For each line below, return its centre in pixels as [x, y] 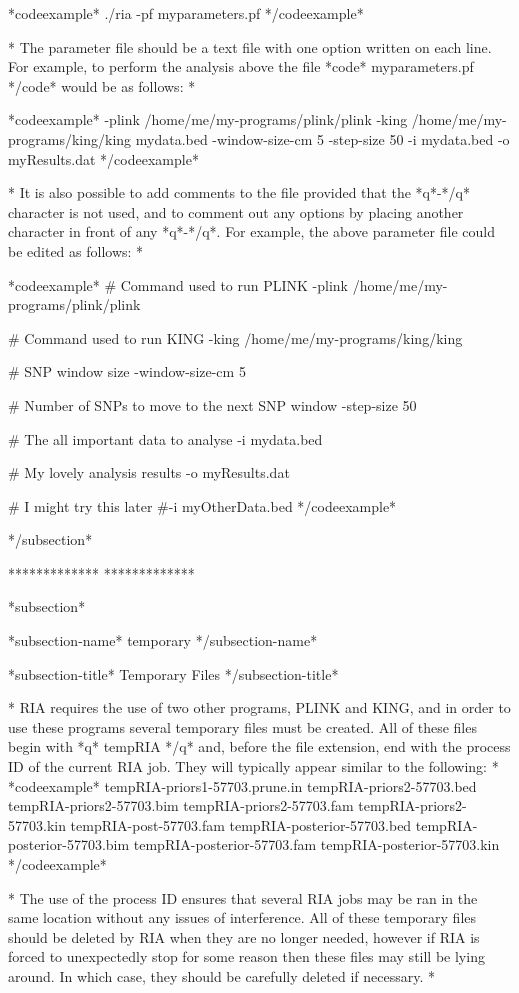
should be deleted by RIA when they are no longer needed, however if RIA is [244, 936]
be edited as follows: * [76, 250]
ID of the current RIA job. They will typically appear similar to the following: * [253, 766]
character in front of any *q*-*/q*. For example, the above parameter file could [251, 231]
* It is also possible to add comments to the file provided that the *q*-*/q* [239, 192]
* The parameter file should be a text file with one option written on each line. [250, 46]
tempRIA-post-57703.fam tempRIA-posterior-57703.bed [241, 824]
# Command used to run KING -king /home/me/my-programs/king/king [235, 337]
